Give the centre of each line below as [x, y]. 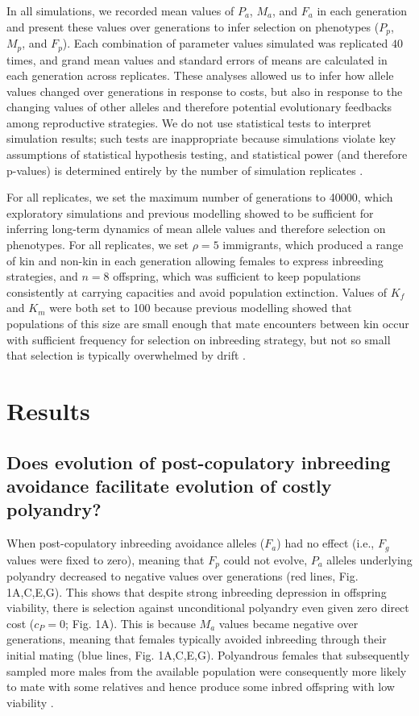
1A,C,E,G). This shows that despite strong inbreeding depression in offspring [197, 591]
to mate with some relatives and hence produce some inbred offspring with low [201, 687]
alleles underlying [369, 559]
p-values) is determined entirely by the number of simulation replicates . [185, 170]
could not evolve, [266, 559]
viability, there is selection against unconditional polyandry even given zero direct [208, 608]
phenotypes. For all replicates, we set [98, 245]
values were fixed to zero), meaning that [106, 559]
